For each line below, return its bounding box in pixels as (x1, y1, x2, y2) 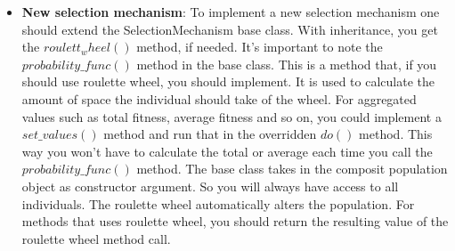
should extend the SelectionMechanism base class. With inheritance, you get (21, 20, 438, 38)
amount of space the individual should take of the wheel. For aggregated (21, 89, 417, 108)
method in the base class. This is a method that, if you (136, 54, 437, 73)
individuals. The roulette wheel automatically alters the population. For (21, 194, 415, 213)
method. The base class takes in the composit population (136, 159, 448, 178)
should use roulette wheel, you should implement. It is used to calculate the (21, 72, 435, 91)
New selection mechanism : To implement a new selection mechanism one (21, 3, 440, 20)
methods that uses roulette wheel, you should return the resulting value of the (21, 212, 449, 231)
